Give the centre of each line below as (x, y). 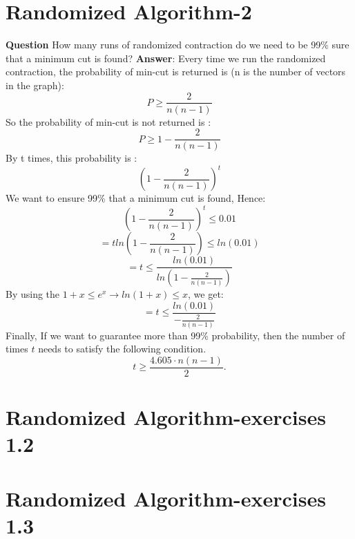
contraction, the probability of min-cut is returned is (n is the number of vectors (176, 72)
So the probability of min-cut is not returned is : (108, 121)
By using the (33, 294)
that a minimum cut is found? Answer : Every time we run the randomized (166, 58)
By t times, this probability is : (71, 158)
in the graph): (35, 85)
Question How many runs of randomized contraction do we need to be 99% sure (177, 45)
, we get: (206, 294)
